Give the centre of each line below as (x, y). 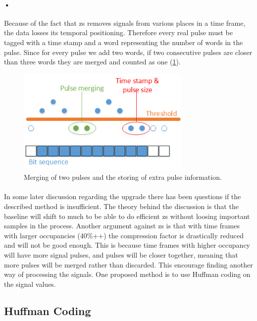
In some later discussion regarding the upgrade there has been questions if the (123, 196)
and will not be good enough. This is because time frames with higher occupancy (127, 245)
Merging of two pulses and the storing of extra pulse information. (123, 177)
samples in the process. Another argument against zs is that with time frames (122, 226)
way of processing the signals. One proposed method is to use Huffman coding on (127, 274)
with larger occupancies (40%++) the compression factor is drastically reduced (124, 235)
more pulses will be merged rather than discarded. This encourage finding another (128, 264)
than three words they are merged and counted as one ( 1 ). (92, 62)
